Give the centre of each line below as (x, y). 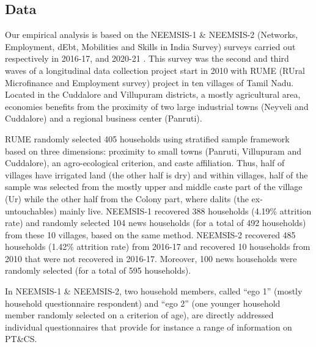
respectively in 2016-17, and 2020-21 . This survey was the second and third (147, 58)
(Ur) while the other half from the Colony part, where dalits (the (127, 198)
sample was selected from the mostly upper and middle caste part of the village (154, 187)
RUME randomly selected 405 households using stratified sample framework (147, 138)
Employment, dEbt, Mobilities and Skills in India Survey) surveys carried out (150, 46)
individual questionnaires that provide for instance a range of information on (149, 327)
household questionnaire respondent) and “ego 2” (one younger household (143, 303)
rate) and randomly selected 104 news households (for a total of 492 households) (156, 223)
